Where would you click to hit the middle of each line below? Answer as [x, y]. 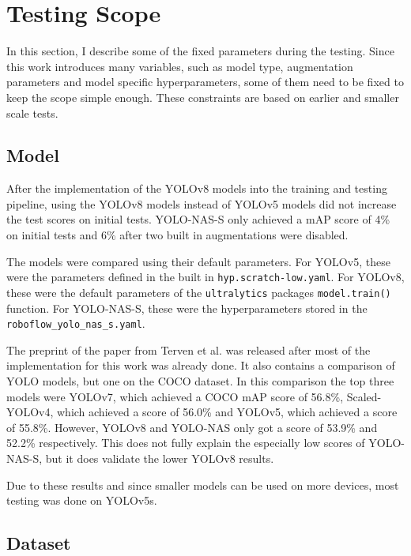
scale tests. [32, 113]
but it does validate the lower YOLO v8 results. [160, 458]
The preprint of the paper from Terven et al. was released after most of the [189, 349]
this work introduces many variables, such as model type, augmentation [180, 66]
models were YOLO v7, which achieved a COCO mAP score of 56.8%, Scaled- [194, 396]
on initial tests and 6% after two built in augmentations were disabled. [177, 235]
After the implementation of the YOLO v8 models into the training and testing [197, 188]
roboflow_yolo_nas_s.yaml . [76, 323]
